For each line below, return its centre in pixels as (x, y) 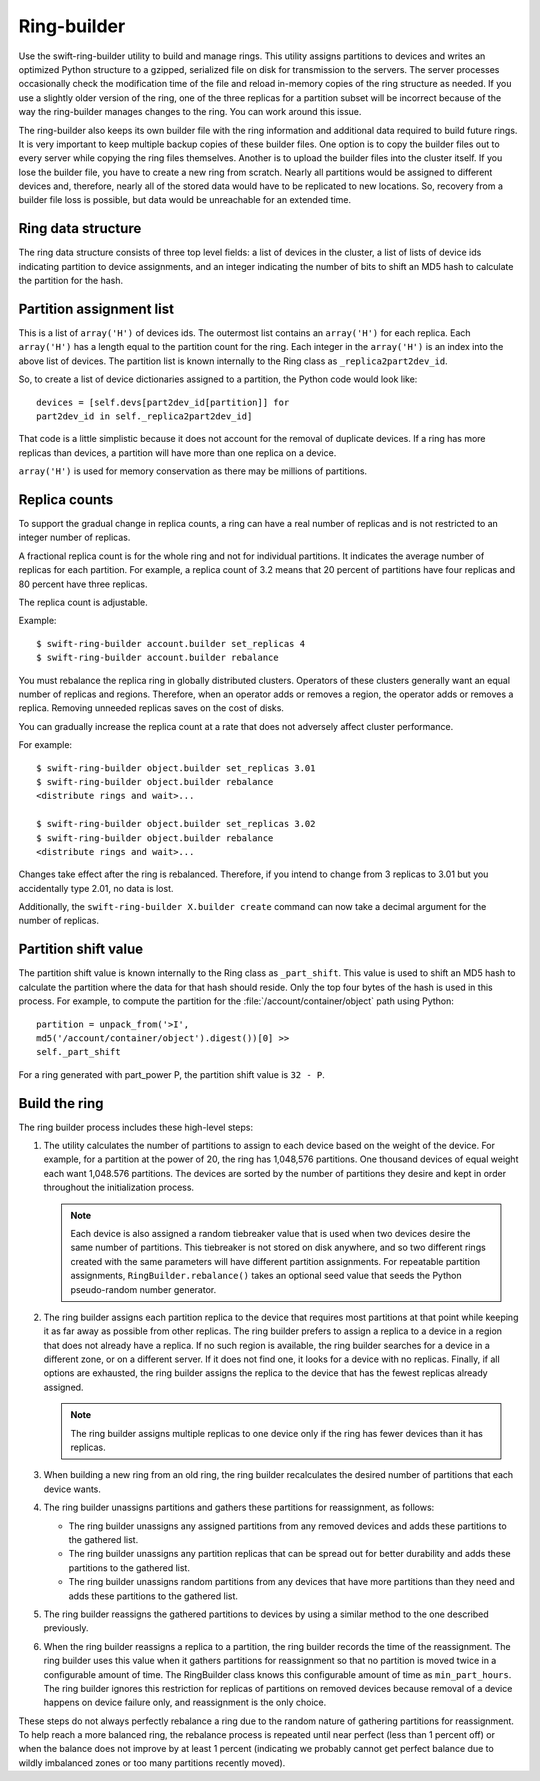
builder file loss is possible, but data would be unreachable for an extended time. (185, 200)
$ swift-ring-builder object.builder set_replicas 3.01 (176, 768)
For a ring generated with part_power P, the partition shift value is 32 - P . (171, 1074)
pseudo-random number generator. (143, 1289)
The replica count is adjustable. (83, 602)
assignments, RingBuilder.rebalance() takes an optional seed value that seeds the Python (266, 1276)
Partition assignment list (96, 308)
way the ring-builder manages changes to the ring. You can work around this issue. (190, 112)
